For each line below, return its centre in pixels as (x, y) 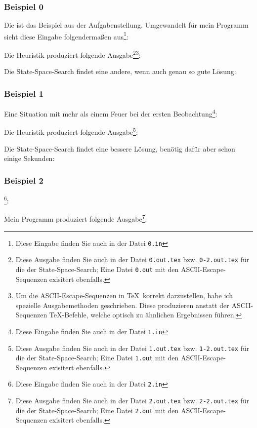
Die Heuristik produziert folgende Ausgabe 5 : (71, 131)
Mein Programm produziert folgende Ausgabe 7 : (76, 218)
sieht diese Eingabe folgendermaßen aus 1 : (66, 36)
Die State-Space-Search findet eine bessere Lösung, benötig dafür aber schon (120, 148)
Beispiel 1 (24, 93)
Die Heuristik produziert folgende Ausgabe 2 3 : (72, 54)
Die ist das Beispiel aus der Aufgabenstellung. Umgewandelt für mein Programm (126, 25)
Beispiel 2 (24, 180)
